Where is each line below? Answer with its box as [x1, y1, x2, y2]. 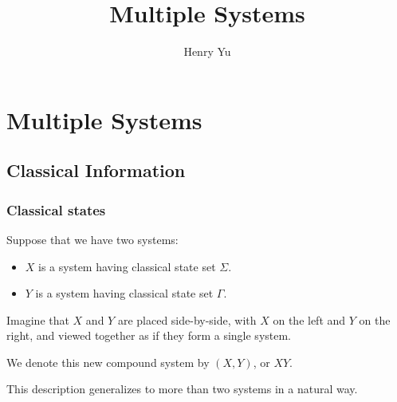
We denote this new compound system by [6, 353, 210, 370]
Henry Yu [183, 43, 231, 60]
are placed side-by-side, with [117, 311, 257, 328]
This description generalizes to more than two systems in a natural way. [6, 380, 358, 397]
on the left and [273, 311, 346, 328]
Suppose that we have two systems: [6, 231, 179, 247]
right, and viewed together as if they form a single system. [6, 327, 292, 344]
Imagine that [6, 311, 69, 328]
